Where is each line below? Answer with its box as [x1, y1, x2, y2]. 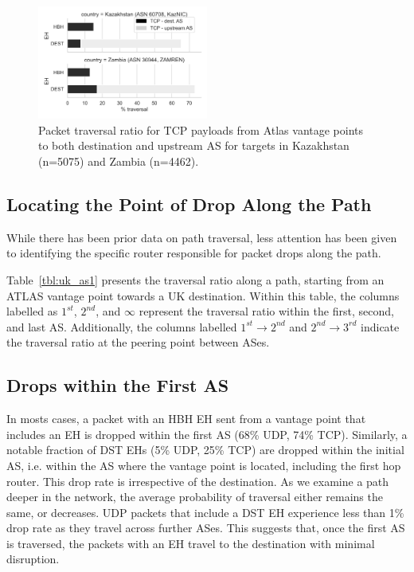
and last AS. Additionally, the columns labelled [6, 318, 237, 335]
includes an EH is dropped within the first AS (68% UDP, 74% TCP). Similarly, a [6, 425, 408, 442]
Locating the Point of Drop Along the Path [6, 191, 372, 216]
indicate [361, 318, 400, 335]
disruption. [6, 550, 60, 567]
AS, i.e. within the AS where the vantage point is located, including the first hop [6, 456, 401, 473]
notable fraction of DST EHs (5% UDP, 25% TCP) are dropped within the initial [6, 441, 404, 458]
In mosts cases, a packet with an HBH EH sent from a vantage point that [6, 410, 366, 427]
